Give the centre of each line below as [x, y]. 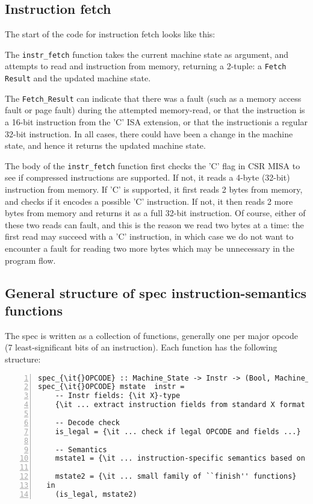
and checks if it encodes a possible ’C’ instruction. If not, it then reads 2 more [149, 201]
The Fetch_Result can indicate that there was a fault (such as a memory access [153, 98]
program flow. [30, 260]
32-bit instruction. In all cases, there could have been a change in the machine [149, 133]
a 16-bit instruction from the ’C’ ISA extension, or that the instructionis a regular [156, 122]
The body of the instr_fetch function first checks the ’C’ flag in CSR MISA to [153, 165]
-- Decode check [88, 422]
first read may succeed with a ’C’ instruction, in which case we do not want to [149, 236]
